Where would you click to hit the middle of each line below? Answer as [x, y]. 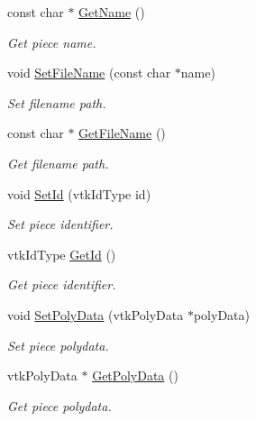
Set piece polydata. [58, 345]
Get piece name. [52, 42]
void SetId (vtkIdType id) [79, 193]
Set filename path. [57, 102]
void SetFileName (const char [89, 73]
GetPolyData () [135, 375]
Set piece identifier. [60, 224]
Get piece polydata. [59, 405]
